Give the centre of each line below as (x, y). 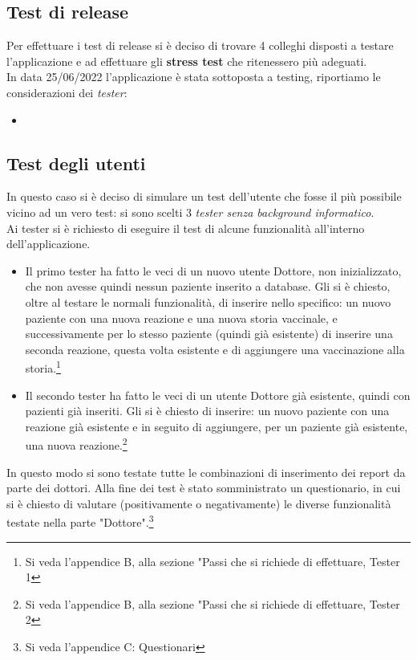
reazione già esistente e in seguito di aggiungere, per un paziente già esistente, (217, 426)
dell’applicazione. (49, 244)
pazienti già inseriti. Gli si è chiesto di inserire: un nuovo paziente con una (207, 411)
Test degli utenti (76, 163)
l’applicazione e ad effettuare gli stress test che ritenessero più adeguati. (187, 61)
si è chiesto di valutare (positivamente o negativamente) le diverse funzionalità (199, 503)
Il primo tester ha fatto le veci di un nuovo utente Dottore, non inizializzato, (213, 270)
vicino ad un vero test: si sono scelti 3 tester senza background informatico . (190, 212)
